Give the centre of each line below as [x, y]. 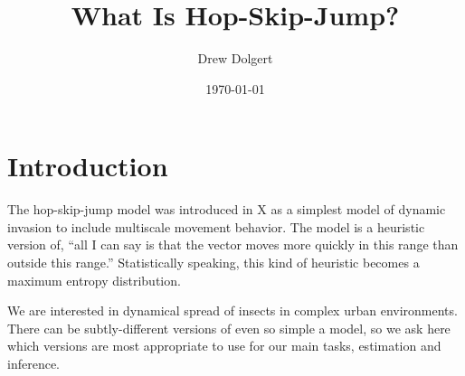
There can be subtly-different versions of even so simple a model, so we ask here [229, 328]
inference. [33, 363]
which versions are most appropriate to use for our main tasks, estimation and [224, 346]
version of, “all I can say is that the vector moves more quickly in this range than [233, 244]
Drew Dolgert [235, 58]
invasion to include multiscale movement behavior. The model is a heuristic [216, 226]
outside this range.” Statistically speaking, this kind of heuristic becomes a [214, 263]
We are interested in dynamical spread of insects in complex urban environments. [232, 310]
